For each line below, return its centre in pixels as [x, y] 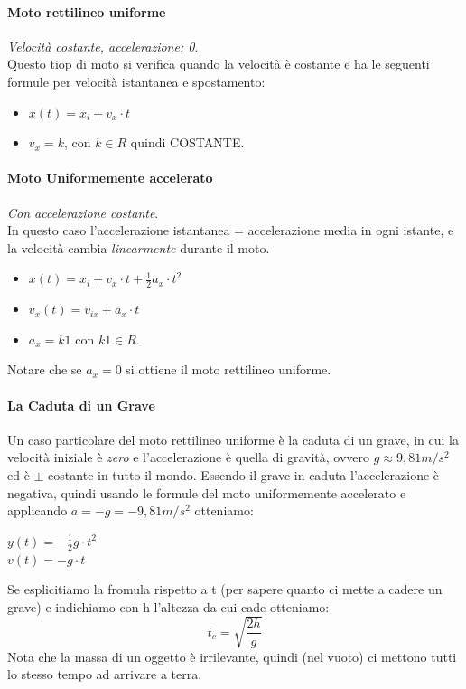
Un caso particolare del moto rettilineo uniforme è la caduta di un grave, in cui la [233, 439]
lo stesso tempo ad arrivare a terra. [105, 674]
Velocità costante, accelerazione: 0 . [103, 46]
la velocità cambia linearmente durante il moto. [139, 247]
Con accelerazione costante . [83, 212]
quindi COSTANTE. [187, 142]
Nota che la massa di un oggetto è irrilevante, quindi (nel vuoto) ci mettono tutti [232, 656]
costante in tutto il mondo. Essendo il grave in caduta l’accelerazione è [244, 474]
